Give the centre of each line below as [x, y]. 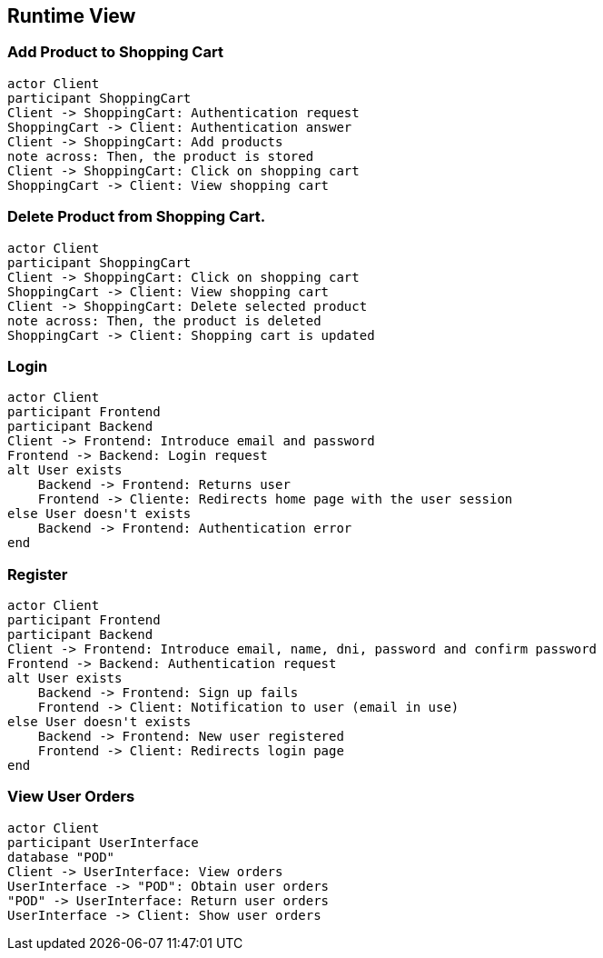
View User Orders [71, 797]
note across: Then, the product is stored [161, 156]
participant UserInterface [103, 842]
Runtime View [72, 16]
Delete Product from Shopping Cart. [137, 217]
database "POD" [61, 857]
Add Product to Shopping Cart [115, 52]
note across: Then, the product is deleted [164, 320]
